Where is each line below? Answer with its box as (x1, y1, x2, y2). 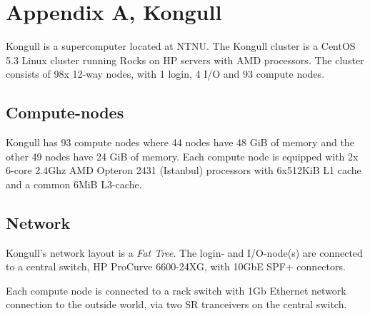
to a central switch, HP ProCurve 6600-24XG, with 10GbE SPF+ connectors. (6, 259, 346, 274)
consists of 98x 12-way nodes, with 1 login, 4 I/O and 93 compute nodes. (6, 66, 325, 81)
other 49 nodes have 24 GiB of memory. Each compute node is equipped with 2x (6, 148, 359, 163)
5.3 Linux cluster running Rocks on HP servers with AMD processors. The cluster (6, 52, 364, 67)
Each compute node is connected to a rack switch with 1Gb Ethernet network (6, 282, 346, 297)
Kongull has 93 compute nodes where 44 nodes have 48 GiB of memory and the (6, 135, 354, 150)
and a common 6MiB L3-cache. (6, 176, 142, 191)
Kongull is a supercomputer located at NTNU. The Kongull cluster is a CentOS (6, 39, 356, 53)
